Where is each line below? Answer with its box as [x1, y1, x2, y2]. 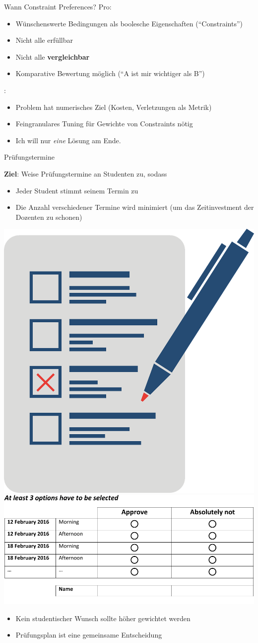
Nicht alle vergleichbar [15, 51, 90, 62]
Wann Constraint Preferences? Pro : [4, 1, 112, 11]
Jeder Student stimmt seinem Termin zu [15, 185, 138, 195]
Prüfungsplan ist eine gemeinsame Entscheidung [15, 630, 162, 640]
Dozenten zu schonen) [15, 211, 82, 222]
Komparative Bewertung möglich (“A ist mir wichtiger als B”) [15, 68, 205, 79]
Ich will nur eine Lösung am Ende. [15, 135, 121, 145]
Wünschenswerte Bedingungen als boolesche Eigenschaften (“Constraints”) [15, 18, 243, 28]
